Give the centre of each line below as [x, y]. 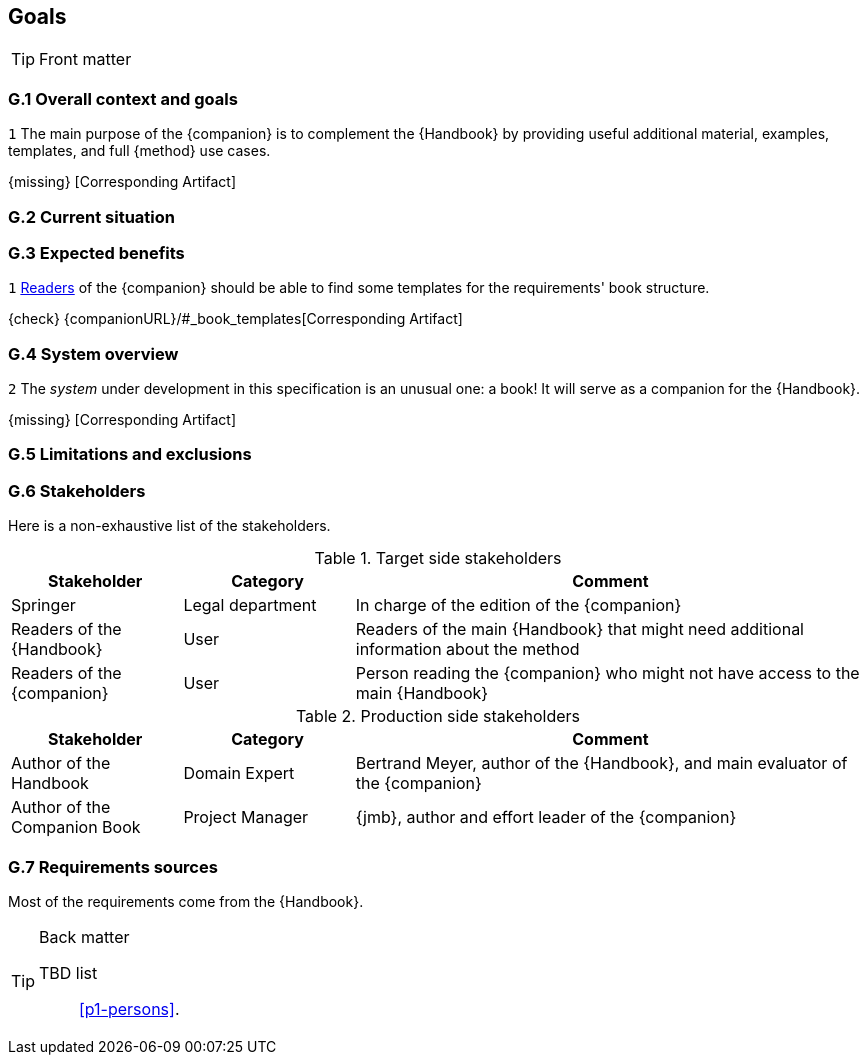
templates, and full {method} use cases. [139, 151]
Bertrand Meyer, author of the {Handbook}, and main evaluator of [601, 763]
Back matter [84, 936]
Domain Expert [239, 773]
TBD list [68, 972]
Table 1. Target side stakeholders [438, 558]
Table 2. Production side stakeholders [438, 716]
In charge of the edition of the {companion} [518, 605]
